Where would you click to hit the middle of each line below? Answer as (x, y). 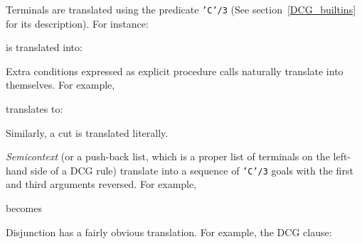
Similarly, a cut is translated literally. (87, 132)
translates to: (34, 109)
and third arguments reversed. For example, (101, 184)
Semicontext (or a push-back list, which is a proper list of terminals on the (168, 156)
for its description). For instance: (77, 23)
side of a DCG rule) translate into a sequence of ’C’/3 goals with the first (192, 170)
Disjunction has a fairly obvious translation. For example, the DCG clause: (169, 232)
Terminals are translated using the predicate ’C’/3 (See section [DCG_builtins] (181, 9)
